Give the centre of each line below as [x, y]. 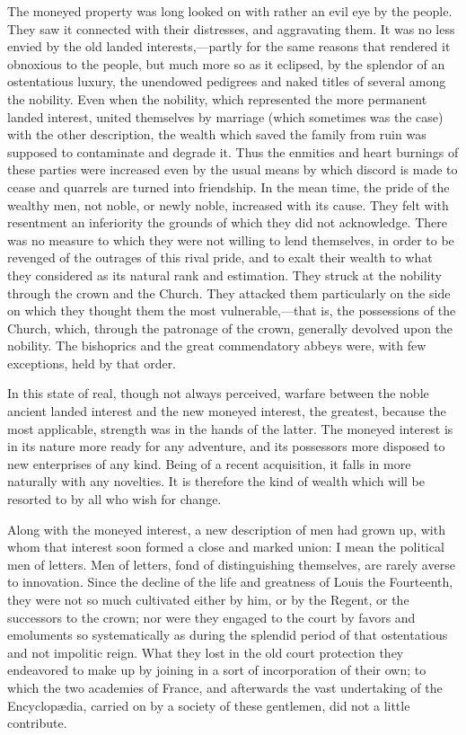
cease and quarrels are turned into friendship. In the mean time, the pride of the [229, 186]
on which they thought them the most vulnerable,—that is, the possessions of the [232, 310]
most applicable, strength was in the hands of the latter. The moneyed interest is [230, 428]
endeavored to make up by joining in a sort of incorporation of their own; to [217, 670]
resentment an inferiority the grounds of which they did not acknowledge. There [227, 222]
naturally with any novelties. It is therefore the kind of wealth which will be [216, 481]
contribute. [37, 723]
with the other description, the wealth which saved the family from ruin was [217, 134]
